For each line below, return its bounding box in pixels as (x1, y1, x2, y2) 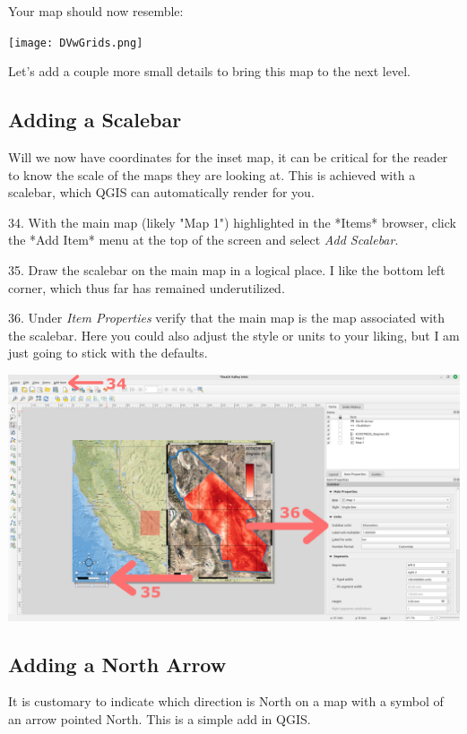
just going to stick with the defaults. (8, 343, 208, 362)
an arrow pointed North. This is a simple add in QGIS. (8, 710, 311, 729)
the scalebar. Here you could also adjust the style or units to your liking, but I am (8, 325, 460, 344)
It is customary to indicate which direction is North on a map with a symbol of (8, 692, 444, 711)
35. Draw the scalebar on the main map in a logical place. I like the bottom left (8, 261, 445, 280)
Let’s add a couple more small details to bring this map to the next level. (8, 62, 411, 81)
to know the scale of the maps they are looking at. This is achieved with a (8, 165, 416, 184)
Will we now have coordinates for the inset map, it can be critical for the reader (8, 148, 448, 167)
